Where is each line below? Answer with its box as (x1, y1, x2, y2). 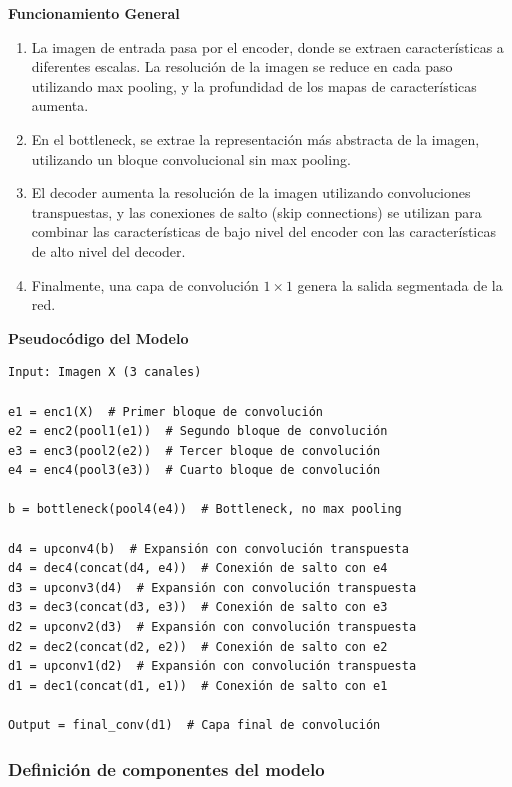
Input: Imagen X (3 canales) (8, 365, 202, 380)
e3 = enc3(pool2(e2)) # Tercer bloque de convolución (8, 443, 381, 458)
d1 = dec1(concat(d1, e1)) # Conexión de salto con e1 (8, 678, 388, 693)
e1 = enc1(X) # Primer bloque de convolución (8, 404, 323, 419)
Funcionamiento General (8, 3, 180, 23)
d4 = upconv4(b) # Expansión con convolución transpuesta (8, 541, 409, 556)
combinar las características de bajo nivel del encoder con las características (31, 221, 496, 242)
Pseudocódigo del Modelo (8, 327, 189, 348)
